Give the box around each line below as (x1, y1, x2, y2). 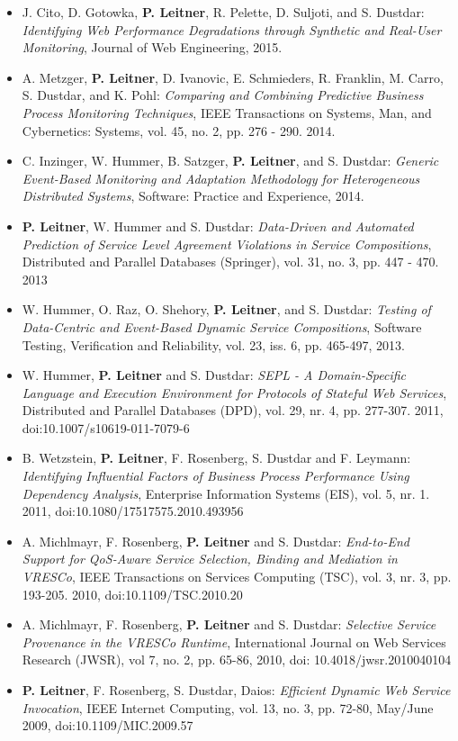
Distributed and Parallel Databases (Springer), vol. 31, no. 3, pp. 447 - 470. (22, 252, 439, 271)
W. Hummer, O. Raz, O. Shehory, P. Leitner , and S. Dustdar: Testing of (22, 300, 431, 319)
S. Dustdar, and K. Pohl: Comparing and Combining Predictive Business (22, 86, 424, 104)
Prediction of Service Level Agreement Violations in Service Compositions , (22, 234, 432, 253)
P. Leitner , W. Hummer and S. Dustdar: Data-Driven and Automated (22, 216, 414, 235)
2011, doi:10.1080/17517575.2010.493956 (22, 502, 244, 520)
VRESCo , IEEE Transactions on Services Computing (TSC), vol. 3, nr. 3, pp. (22, 567, 452, 586)
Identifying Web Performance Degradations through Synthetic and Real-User (22, 20, 442, 39)
